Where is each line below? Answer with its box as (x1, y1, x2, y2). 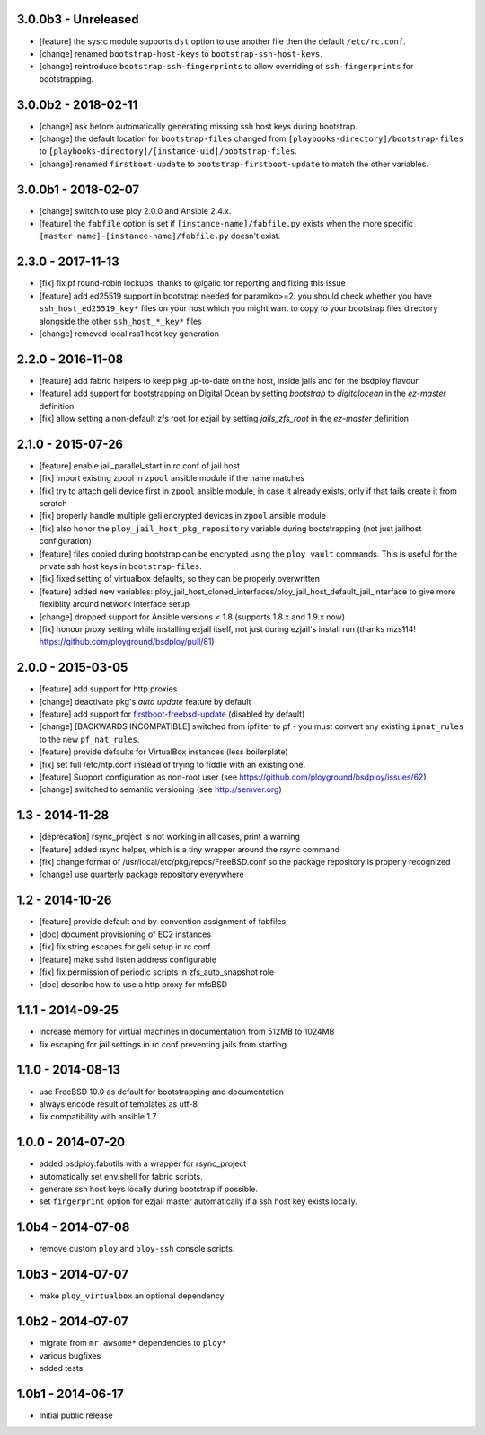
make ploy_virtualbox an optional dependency (39, 1290, 225, 1301)
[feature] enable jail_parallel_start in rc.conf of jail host (39, 459, 241, 471)
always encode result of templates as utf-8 (39, 1098, 198, 1110)
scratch (39, 498, 67, 509)
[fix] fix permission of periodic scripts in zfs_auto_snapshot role (39, 967, 275, 977)
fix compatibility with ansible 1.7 (39, 1111, 157, 1122)
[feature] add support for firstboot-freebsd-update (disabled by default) (39, 709, 305, 719)
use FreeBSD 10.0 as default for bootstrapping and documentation (39, 1086, 285, 1097)
